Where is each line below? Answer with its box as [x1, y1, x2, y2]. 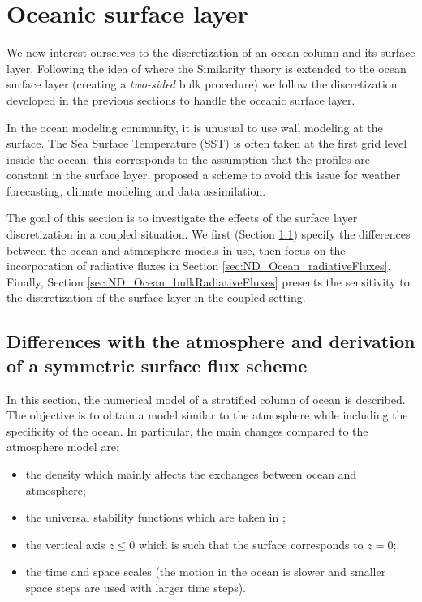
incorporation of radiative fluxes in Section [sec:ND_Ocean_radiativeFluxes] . [6, 257, 391, 274]
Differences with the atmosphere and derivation [6, 329, 416, 354]
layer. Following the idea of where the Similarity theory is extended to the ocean [6, 59, 407, 76]
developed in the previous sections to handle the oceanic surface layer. [6, 91, 355, 108]
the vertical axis [25, 535, 105, 553]
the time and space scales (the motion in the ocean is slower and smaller [25, 563, 386, 580]
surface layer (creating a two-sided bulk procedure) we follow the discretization [6, 75, 398, 92]
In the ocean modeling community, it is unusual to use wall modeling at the [6, 118, 383, 135]
